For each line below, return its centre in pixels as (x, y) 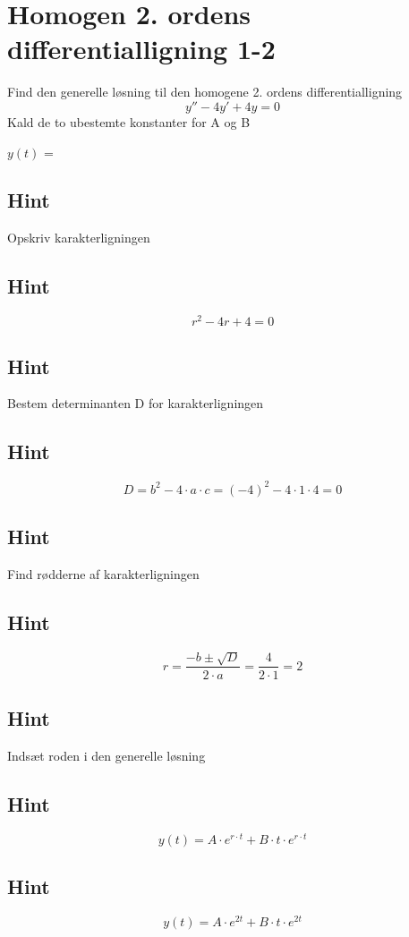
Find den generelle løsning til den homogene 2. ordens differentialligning (205, 92)
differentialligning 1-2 (141, 49)
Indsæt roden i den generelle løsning (107, 755)
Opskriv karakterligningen (79, 238)
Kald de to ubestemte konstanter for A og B (129, 121)
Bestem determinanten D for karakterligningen (136, 403)
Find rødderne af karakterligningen (103, 573)
